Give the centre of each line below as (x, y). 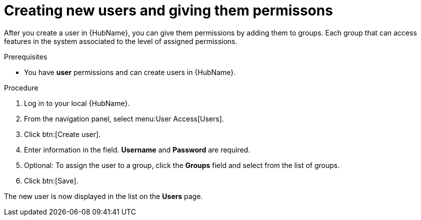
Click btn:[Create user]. (62, 134)
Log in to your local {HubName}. (77, 103)
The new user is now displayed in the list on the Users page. (103, 196)
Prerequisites (26, 56)
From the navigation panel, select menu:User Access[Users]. (124, 118)
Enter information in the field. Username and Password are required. (137, 149)
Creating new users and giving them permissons (169, 10)
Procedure (21, 87)
